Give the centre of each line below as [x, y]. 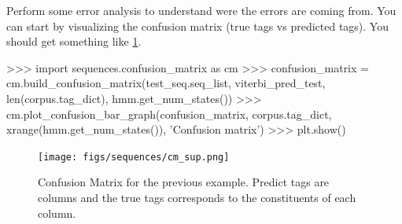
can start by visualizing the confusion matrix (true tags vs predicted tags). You [197, 26]
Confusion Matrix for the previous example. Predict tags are [184, 182]
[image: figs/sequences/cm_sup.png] [134, 157]
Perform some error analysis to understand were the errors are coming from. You [201, 10]
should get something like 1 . [74, 41]
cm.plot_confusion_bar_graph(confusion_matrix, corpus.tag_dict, [169, 114]
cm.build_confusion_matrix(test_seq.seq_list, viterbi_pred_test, [166, 83]
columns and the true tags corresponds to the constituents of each [197, 197]
